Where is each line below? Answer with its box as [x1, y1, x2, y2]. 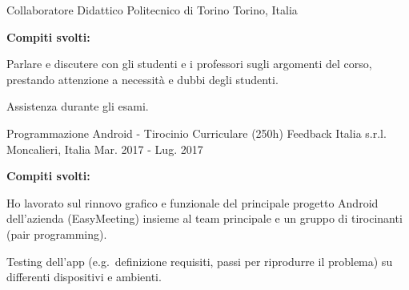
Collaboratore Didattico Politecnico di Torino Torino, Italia [6, 2, 298, 18]
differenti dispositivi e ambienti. [6, 268, 162, 285]
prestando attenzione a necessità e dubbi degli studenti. [6, 70, 279, 87]
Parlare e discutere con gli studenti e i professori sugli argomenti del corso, [6, 55, 372, 72]
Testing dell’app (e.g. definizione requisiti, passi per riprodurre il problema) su [6, 252, 393, 269]
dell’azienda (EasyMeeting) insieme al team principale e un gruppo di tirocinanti [6, 210, 403, 227]
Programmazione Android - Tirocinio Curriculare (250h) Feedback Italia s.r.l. [6, 124, 387, 141]
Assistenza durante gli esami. [6, 98, 149, 115]
